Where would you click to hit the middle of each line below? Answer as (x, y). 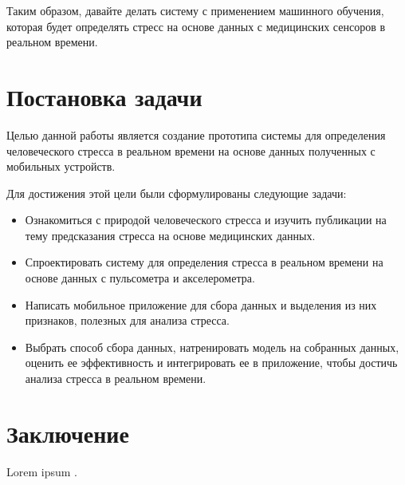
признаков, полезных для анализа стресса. (127, 320)
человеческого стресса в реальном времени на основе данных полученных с (191, 150)
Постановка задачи (104, 96)
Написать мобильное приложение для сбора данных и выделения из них (201, 304)
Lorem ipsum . (42, 471)
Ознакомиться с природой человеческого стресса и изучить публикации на (206, 220)
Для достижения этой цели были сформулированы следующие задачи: (177, 193)
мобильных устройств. (61, 166)
